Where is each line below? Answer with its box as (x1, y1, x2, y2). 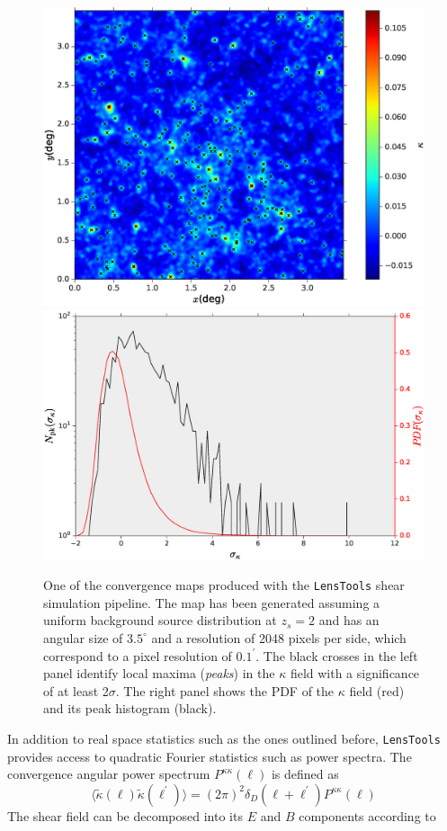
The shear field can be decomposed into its (7, 806, 243, 825)
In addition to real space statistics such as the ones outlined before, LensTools (7, 728, 441, 747)
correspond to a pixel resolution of (43, 646, 232, 665)
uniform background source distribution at (43, 611, 277, 630)
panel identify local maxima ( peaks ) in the (43, 664, 275, 683)
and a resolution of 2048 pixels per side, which (151, 628, 407, 647)
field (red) (349, 681, 405, 700)
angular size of (43, 628, 123, 647)
